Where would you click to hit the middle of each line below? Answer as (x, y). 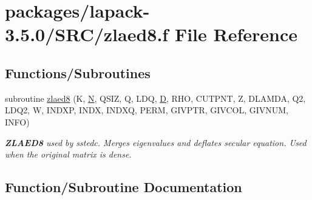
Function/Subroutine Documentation (124, 187)
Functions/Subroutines (78, 72)
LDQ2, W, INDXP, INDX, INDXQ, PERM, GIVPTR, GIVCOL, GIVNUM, (147, 110)
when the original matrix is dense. (68, 154)
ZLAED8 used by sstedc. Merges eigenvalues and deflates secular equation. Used (156, 142)
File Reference (236, 34)
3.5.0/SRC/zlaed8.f (87, 34)
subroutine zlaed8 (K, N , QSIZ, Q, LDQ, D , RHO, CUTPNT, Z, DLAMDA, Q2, (155, 98)
